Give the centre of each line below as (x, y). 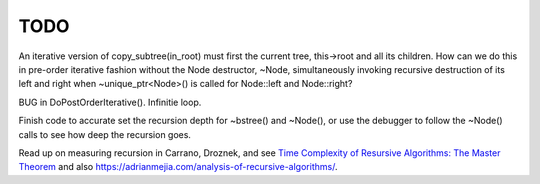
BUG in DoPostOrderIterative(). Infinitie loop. (110, 102)
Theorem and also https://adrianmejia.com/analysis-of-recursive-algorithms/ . (178, 167)
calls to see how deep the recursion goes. (105, 134)
